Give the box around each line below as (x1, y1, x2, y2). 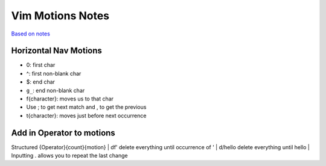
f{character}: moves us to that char (26, 95, 114, 102)
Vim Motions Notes (11, 9, 110, 22)
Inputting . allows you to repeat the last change (11, 152, 128, 159)
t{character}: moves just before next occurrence (26, 112, 147, 119)
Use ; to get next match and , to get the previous (26, 103, 147, 111)
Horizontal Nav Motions (11, 46, 103, 56)
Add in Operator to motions (11, 128, 116, 138)
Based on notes (11, 30, 51, 37)
